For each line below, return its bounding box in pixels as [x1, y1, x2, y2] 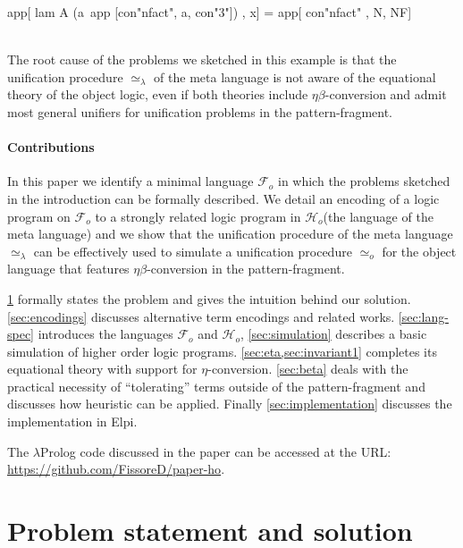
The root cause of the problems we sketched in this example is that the [7, 50, 397, 69]
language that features [7, 259, 130, 278]
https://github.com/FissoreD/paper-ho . [7, 459, 225, 478]
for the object [382, 241, 457, 260]
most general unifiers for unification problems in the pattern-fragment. [7, 102, 393, 121]
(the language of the [323, 207, 434, 225]
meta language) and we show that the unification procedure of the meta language [7, 224, 453, 243]
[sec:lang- [398, 307, 449, 325]
